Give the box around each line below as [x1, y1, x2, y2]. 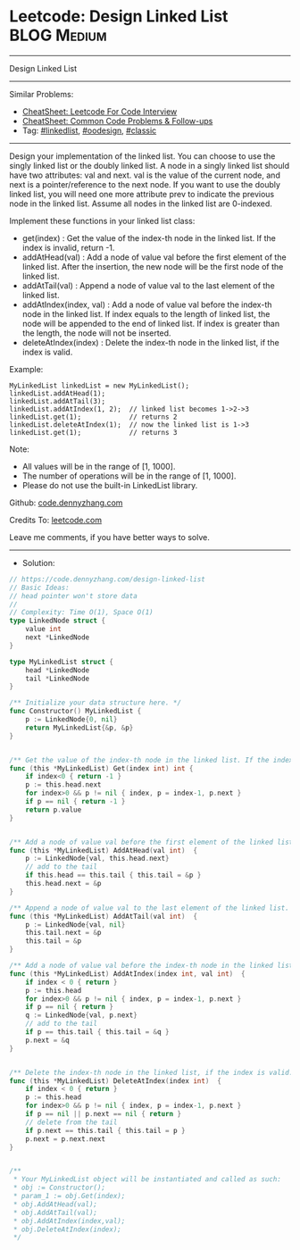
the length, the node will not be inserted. [21, 328, 171, 338]
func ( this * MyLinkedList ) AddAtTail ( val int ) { [9, 912, 198, 921]
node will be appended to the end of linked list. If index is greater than [21, 318, 279, 329]
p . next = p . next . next [25, 1134, 105, 1144]
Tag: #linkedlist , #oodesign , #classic [21, 125, 157, 136]
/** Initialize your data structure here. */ [9, 698, 181, 707]
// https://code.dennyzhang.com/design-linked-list [9, 574, 205, 584]
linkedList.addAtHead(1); [9, 388, 105, 398]
